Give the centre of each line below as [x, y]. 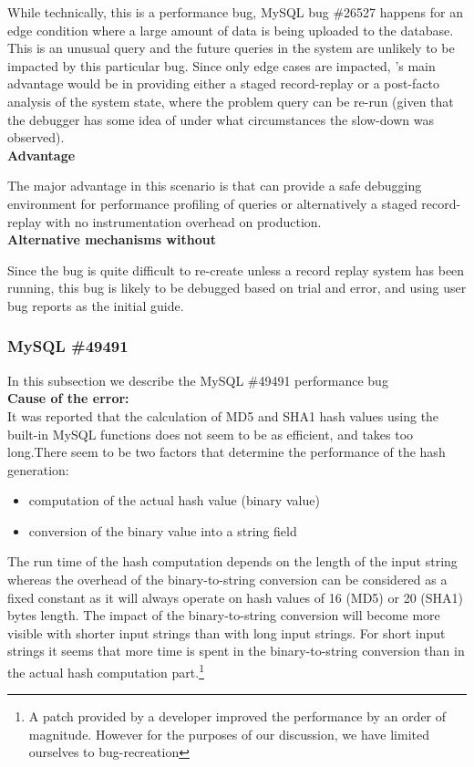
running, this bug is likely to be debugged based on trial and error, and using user [237, 288]
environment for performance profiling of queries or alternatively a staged [212, 203]
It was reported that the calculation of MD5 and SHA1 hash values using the [223, 415]
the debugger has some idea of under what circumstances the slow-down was [221, 119]
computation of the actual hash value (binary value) [174, 500]
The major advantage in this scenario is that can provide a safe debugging [215, 186]
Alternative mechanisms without [112, 239]
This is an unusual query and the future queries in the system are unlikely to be [231, 48]
